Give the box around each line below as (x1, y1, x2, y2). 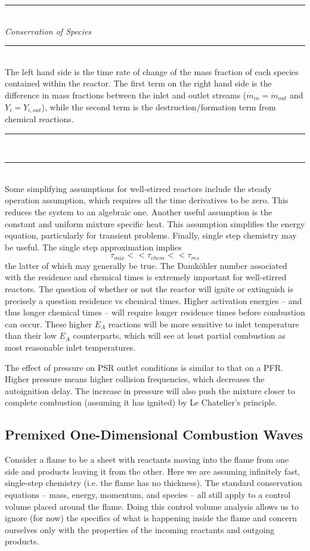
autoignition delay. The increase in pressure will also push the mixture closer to (5, 384, 295, 397)
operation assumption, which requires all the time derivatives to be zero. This (5, 194, 289, 206)
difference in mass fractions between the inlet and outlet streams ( (5, 88, 247, 101)
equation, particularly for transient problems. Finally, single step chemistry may (5, 229, 297, 242)
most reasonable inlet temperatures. (5, 340, 136, 353)
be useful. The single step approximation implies (5, 240, 182, 253)
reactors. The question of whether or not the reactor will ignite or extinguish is (5, 283, 293, 295)
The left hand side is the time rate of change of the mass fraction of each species (5, 65, 299, 78)
